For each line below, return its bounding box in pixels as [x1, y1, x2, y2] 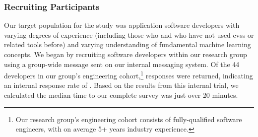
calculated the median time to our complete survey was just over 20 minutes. [4, 90, 238, 100]
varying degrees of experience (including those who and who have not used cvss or [4, 29, 254, 40]
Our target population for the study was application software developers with [4, 20, 240, 30]
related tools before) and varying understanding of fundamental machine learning [4, 39, 251, 50]
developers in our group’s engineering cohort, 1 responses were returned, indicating [4, 69, 253, 80]
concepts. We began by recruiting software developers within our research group [4, 49, 247, 59]
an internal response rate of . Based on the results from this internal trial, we [4, 80, 239, 90]
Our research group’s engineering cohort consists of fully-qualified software [15, 114, 242, 124]
